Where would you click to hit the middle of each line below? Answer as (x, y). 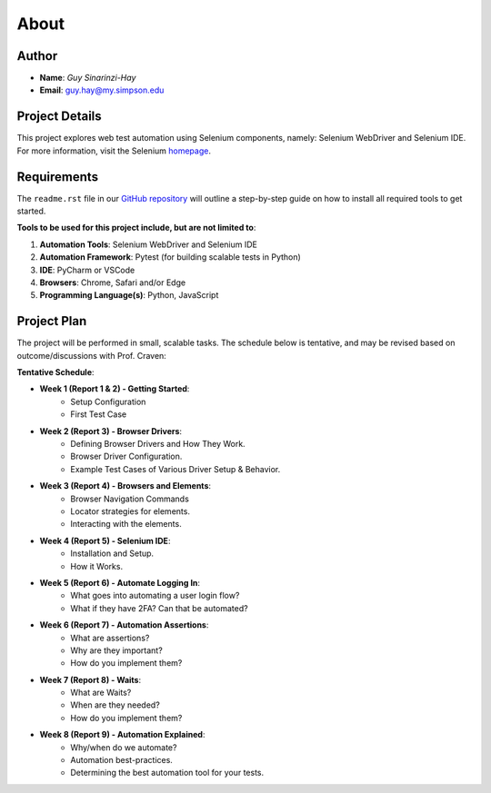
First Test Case (99, 414)
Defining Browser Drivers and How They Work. (158, 444)
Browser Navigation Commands (130, 499)
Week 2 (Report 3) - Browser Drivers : (110, 431)
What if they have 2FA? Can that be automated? (160, 608)
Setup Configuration (108, 401)
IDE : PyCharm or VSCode (87, 270)
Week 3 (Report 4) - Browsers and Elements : (125, 486)
